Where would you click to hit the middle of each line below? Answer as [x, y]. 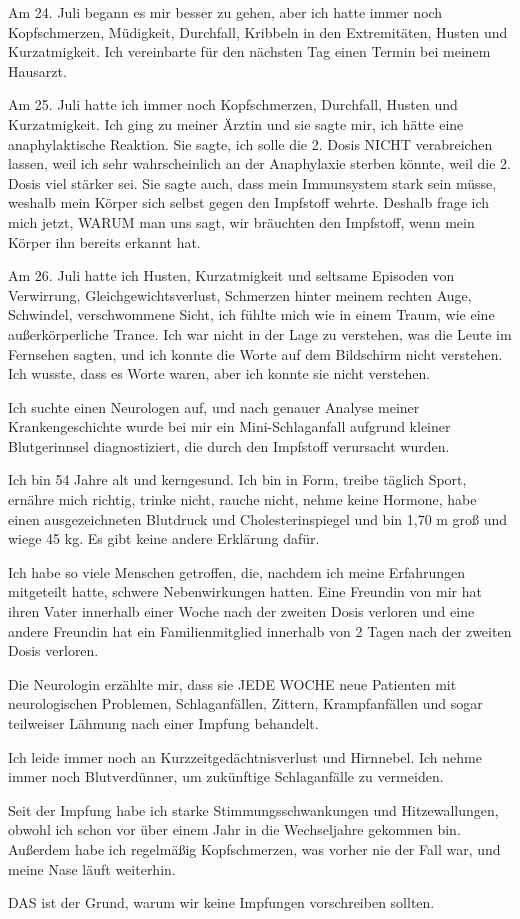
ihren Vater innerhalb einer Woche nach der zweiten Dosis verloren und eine [241, 611]
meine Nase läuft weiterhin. [92, 868]
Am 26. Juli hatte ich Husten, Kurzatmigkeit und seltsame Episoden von [231, 275]
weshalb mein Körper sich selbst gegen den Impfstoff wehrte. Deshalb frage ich [249, 202]
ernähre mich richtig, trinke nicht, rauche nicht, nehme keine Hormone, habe [242, 499]
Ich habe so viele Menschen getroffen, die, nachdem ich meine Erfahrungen [237, 571]
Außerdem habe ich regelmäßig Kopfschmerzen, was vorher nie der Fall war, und [254, 848]
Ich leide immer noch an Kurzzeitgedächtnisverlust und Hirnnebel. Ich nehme [245, 756]
